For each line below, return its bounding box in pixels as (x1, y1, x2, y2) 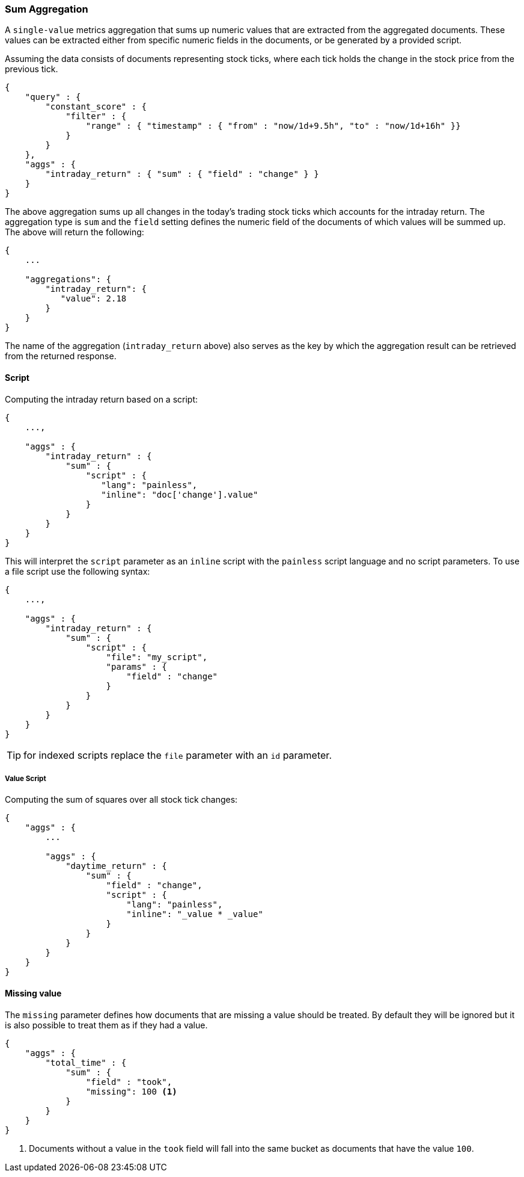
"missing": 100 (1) (85, 1086, 177, 1096)
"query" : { (25, 92, 81, 102)
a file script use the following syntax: (5, 566, 150, 576)
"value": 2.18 (60, 294, 127, 304)
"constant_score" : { (45, 102, 147, 112)
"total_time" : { (45, 1057, 127, 1067)
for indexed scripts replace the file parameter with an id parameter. (23, 749, 332, 761)
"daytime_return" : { (65, 861, 167, 871)
